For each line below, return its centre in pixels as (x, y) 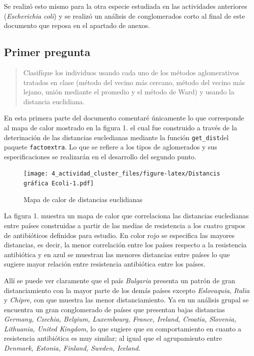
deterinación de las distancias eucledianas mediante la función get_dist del (116, 137)
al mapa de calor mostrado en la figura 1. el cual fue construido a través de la (121, 127)
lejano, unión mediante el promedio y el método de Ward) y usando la (129, 92)
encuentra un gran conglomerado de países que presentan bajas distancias (114, 309)
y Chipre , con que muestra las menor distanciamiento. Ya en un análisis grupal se (126, 300)
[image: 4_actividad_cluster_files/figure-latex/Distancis (122, 174)
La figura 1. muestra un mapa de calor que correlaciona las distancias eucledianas (127, 216)
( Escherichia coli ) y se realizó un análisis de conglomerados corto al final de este (125, 15)
